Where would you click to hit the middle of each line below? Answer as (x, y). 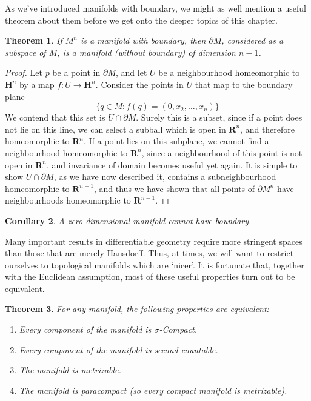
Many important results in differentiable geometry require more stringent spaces (154, 241)
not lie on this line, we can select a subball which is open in (115, 129)
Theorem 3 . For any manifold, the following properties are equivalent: (137, 309)
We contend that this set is (55, 117)
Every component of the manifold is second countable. (119, 349)
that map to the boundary (244, 84)
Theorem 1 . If (34, 40)
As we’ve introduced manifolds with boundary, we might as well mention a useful (155, 8)
